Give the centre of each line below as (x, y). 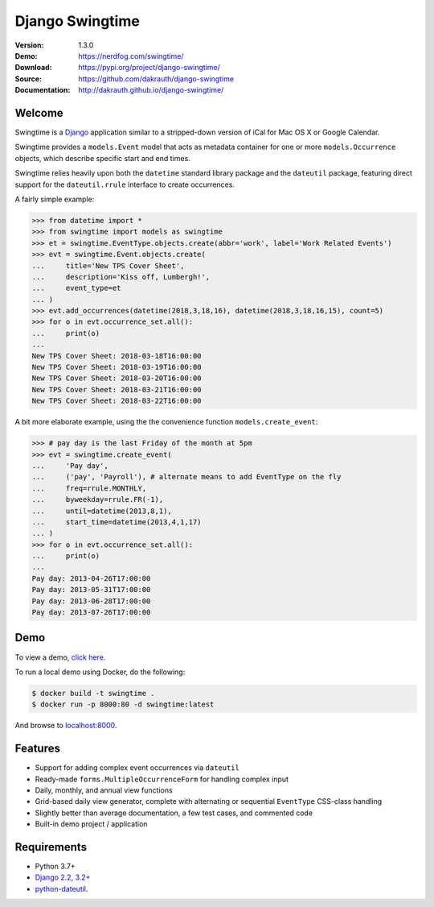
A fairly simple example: (55, 199)
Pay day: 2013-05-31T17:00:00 (91, 590)
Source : (29, 79)
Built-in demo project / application (91, 824)
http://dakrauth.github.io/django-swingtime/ (151, 90)
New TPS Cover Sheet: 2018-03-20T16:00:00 (117, 378)
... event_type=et (76, 288)
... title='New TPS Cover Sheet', (108, 265)
